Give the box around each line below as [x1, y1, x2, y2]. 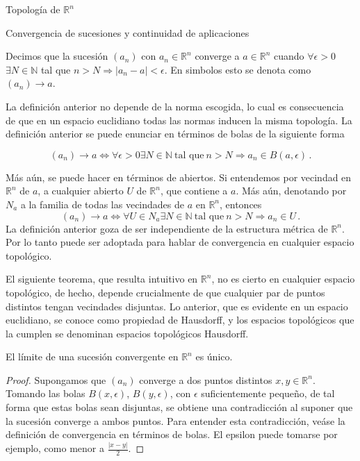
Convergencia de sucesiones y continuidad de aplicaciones [6, 25, 249, 40]
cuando [274, 49, 304, 63]
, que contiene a [160, 183, 228, 198]
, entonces [220, 196, 262, 211]
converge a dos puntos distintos [139, 372, 272, 387]
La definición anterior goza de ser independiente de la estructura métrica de [6, 221, 328, 235]
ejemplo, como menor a [6, 441, 104, 455]
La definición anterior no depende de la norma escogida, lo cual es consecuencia [6, 99, 344, 113]
